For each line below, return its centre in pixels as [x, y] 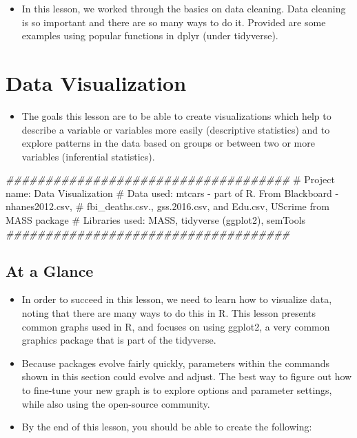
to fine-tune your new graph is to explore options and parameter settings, [177, 390]
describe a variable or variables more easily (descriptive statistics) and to [176, 129]
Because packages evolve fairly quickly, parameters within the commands [176, 363]
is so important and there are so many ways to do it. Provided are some [174, 22]
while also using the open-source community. [116, 403]
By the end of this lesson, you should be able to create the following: [167, 427]
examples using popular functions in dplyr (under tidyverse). [150, 35]
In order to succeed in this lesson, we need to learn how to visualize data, [177, 299]
